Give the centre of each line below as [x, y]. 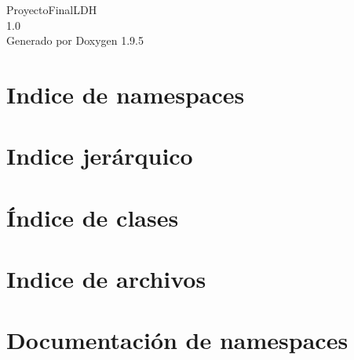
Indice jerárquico [100, 156]
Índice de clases [93, 217]
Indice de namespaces [126, 94]
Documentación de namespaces [177, 340]
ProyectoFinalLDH [52, 9]
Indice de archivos [106, 279]
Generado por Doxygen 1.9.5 [75, 40]
